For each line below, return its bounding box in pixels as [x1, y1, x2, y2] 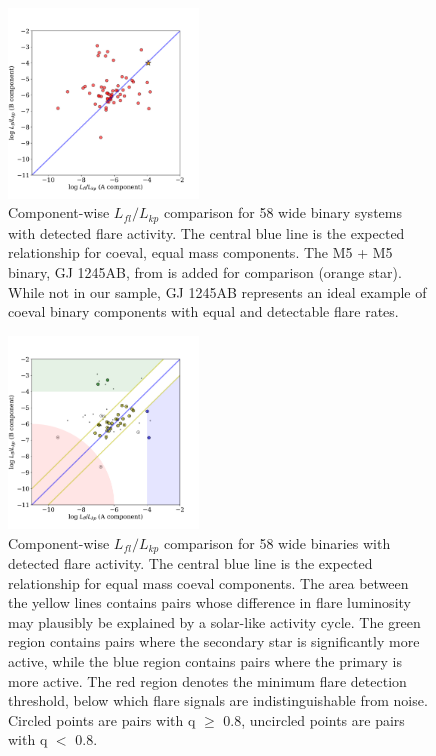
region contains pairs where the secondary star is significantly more [8, 631, 420, 652]
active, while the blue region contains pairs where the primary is [8, 651, 402, 672]
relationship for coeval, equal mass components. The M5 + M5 [8, 242, 393, 263]
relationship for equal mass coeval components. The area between [8, 572, 409, 593]
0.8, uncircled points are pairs [223, 709, 405, 730]
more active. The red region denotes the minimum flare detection [8, 670, 407, 691]
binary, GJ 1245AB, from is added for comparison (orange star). [8, 262, 402, 283]
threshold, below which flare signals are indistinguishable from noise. [8, 690, 428, 711]
